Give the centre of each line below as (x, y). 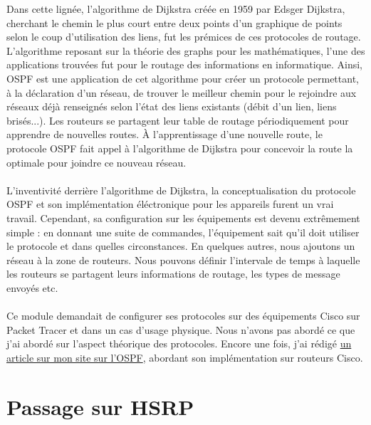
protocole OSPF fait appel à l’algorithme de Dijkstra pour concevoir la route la (180, 148)
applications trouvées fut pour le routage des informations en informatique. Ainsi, (184, 64)
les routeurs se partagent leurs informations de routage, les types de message (173, 274)
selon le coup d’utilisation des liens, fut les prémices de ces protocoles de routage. (184, 37)
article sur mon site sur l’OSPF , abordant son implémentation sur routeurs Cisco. (185, 357)
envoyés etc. (32, 287)
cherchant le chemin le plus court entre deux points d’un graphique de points (174, 22)
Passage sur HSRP (100, 406)
